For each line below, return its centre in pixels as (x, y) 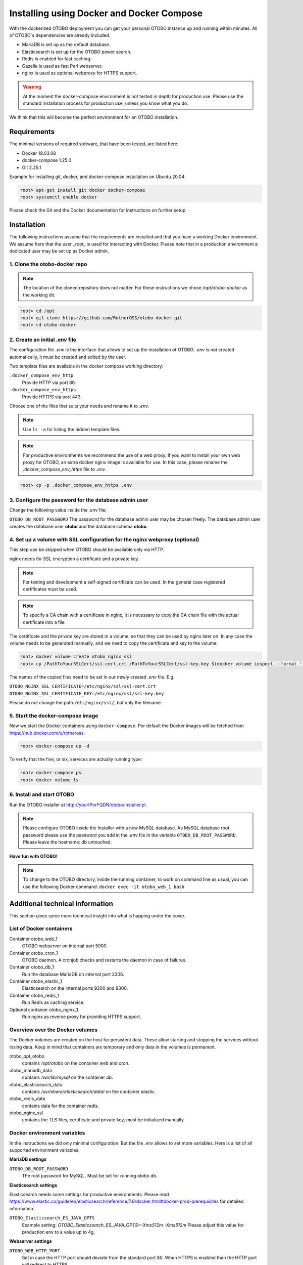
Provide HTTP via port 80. (49, 383)
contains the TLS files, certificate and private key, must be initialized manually (103, 1120)
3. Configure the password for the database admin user (79, 500)
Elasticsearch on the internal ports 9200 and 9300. (75, 988)
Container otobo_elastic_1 (36, 981)
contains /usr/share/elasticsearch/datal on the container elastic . (89, 1091)
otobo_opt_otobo (27, 1056)
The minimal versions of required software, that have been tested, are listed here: (94, 144)
